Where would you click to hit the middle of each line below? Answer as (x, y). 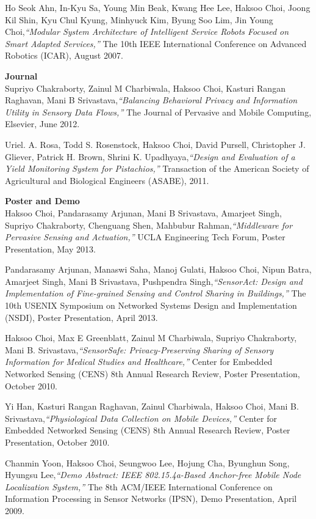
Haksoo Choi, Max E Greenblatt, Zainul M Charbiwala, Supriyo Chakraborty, (151, 338)
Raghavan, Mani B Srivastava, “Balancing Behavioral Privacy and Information (151, 100)
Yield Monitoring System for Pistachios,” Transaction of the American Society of (157, 168)
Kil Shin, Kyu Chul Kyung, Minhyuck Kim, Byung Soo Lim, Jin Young (139, 19)
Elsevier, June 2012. (42, 124)
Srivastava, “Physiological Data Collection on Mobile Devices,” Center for (141, 418)
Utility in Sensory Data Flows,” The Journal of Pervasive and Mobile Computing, (158, 112)
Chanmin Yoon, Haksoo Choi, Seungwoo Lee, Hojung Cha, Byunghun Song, (147, 462)
